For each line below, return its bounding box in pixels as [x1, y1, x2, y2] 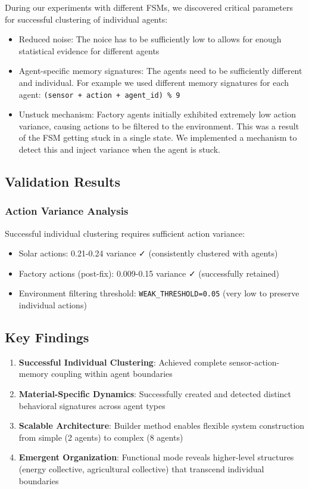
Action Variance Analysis [5, 203, 129, 218]
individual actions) [18, 299, 87, 311]
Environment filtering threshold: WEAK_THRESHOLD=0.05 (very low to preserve [18, 287, 299, 299]
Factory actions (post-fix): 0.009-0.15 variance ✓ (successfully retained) [18, 267, 279, 279]
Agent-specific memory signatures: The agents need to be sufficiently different [18, 64, 302, 77]
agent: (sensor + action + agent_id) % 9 [18, 88, 180, 100]
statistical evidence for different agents [18, 44, 160, 57]
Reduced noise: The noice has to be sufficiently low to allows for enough [18, 33, 282, 45]
